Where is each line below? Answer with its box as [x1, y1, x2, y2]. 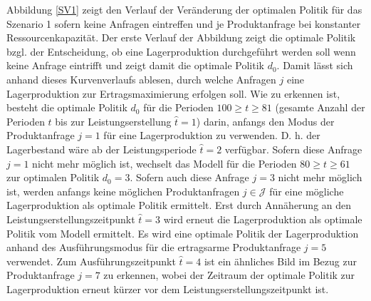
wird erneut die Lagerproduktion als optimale [163, 211, 362, 226]
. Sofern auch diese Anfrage [130, 170, 249, 185]
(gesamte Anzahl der [275, 100, 365, 115]
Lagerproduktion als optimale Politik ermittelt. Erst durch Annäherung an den [6, 198, 352, 213]
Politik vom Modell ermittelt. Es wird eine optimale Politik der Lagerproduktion [6, 225, 359, 240]
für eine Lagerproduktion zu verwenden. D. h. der [103, 128, 320, 143]
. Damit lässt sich [276, 58, 353, 73]
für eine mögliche [269, 183, 344, 198]
